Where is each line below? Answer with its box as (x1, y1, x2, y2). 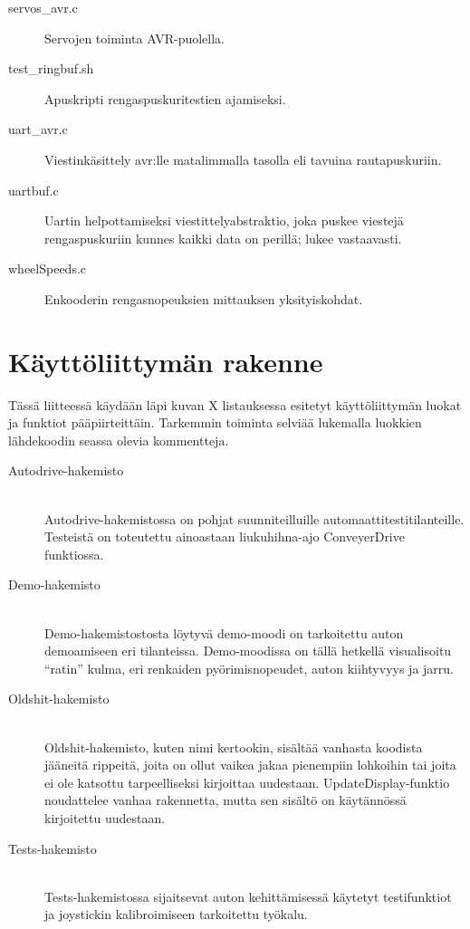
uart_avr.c (8, 120, 68, 139)
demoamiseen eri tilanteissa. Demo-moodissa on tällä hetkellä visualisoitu (44, 641, 452, 660)
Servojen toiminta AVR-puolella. (44, 28, 225, 47)
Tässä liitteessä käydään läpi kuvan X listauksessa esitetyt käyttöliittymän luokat (8, 395, 462, 414)
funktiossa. (44, 544, 104, 563)
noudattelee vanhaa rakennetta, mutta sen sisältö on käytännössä (44, 790, 407, 809)
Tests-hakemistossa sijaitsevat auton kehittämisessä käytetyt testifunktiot (44, 886, 452, 905)
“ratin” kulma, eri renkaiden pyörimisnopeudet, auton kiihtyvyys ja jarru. (44, 658, 454, 677)
